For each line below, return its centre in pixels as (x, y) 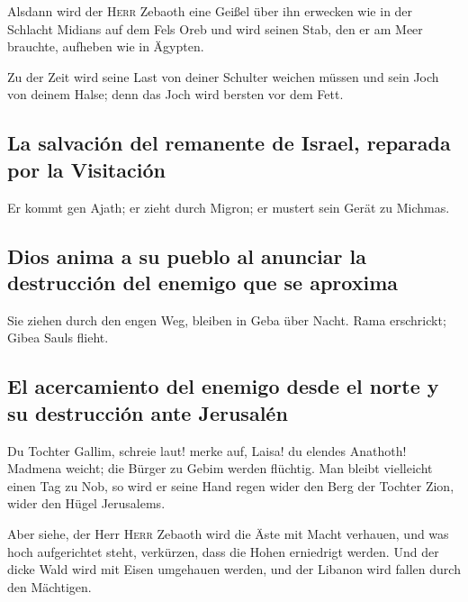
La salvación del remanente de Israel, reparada (229, 143)
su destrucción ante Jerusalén (148, 412)
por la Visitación (86, 169)
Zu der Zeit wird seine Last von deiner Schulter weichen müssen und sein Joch (223, 76)
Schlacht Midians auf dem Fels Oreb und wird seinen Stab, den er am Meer (215, 28)
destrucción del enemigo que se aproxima (203, 282)
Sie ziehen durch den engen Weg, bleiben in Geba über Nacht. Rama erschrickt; (227, 319)
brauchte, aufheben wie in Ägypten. (106, 46)
